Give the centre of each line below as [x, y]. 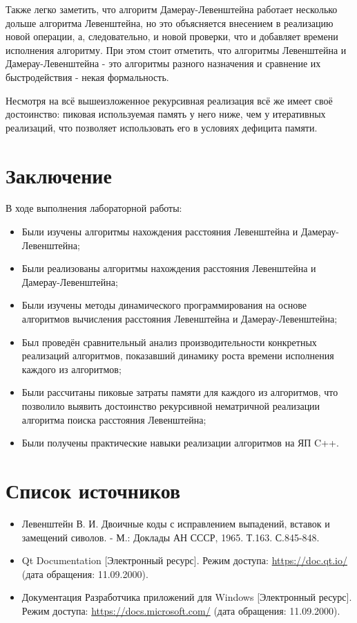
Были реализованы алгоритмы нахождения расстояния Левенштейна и [169, 268]
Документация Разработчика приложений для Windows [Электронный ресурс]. [187, 597]
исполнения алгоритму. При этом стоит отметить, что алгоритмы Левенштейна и [176, 49]
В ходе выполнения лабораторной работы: [94, 208]
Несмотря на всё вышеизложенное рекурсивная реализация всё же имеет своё [169, 100]
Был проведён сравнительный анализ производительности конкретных [169, 342]
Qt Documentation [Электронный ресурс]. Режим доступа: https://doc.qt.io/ [185, 560]
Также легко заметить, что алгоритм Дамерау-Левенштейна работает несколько [172, 9]
